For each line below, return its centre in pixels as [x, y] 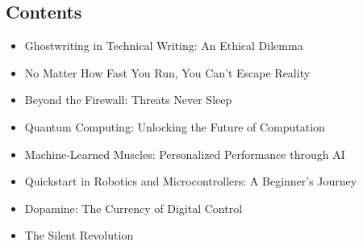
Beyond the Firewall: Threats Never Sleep [128, 100]
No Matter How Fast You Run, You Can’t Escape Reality [167, 72]
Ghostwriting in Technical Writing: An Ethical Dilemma [164, 46]
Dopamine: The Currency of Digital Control [134, 208]
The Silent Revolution [79, 235]
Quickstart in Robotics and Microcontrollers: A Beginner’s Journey [191, 181]
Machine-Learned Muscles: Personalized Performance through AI [185, 154]
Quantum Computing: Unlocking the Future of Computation [175, 126]
